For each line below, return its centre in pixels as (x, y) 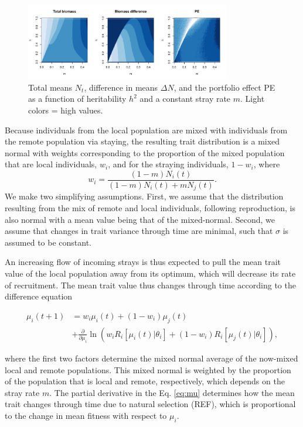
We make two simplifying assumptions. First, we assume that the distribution (144, 196)
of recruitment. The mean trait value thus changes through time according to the (150, 285)
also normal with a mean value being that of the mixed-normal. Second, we (140, 219)
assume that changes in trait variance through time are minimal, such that (139, 231)
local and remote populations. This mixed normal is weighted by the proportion (148, 369)
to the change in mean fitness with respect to (86, 415)
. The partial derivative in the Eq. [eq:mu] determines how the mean (172, 392)
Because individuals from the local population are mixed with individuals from (146, 130)
